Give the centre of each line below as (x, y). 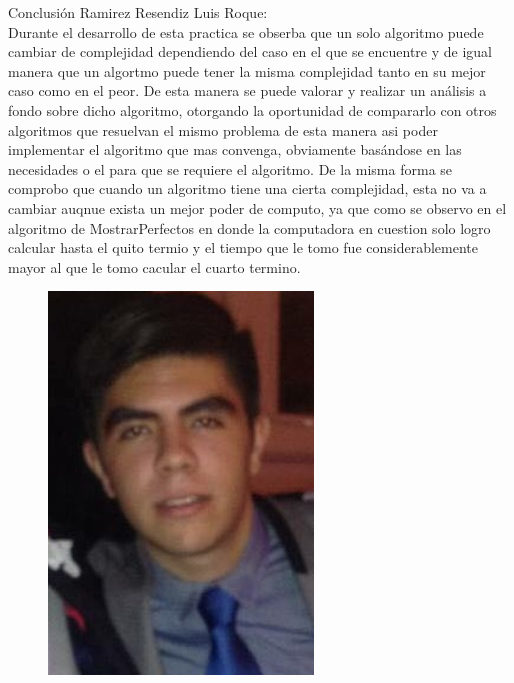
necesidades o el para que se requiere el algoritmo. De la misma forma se (230, 168)
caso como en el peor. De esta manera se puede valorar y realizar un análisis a (247, 90)
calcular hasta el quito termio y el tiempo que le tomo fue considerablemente (243, 247)
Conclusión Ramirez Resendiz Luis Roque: (138, 12)
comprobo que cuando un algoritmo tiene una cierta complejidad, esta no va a (247, 188)
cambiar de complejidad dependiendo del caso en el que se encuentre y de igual (250, 51)
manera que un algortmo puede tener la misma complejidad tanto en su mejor (247, 70)
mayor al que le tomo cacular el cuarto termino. (154, 266)
